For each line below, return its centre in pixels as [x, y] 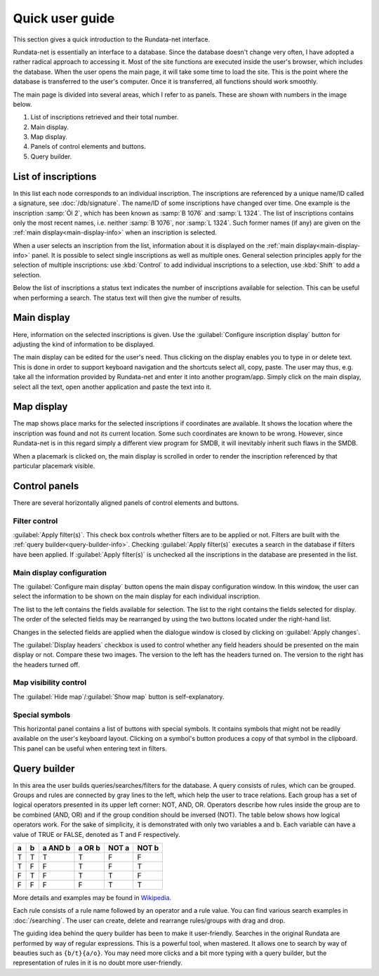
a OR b [89, 848]
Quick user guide [64, 18]
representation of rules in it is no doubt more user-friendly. [98, 963]
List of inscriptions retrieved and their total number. [105, 117]
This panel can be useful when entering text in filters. [90, 749]
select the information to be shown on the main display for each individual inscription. [137, 596]
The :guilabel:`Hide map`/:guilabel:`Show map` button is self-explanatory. [119, 697]
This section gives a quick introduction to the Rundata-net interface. [112, 39]
